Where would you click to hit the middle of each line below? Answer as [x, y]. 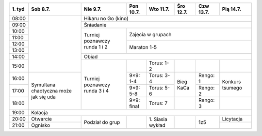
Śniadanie [95, 25]
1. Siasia [158, 119]
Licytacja [232, 119]
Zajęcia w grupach [150, 34]
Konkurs [231, 81]
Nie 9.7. [93, 9]
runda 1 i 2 [96, 47]
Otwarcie [41, 119]
